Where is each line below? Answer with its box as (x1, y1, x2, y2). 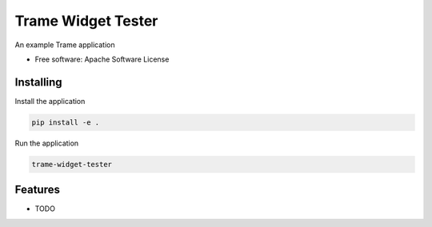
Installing (14, 75, 63, 89)
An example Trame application (14, 40, 115, 50)
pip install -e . (31, 117, 100, 127)
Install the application (14, 96, 86, 106)
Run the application (14, 138, 79, 148)
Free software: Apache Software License (34, 54, 170, 64)
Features (14, 183, 60, 197)
